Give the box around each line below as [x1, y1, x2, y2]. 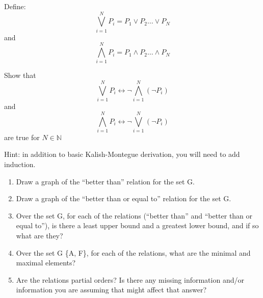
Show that [4, 70, 36, 80]
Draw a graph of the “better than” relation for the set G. [16, 176, 195, 186]
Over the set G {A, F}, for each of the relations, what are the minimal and [16, 247, 251, 258]
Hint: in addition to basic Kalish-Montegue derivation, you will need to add [4, 149, 240, 159]
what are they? [16, 230, 63, 241]
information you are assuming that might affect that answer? [16, 284, 207, 295]
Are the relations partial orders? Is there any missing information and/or [16, 274, 244, 285]
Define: [4, 1, 26, 11]
